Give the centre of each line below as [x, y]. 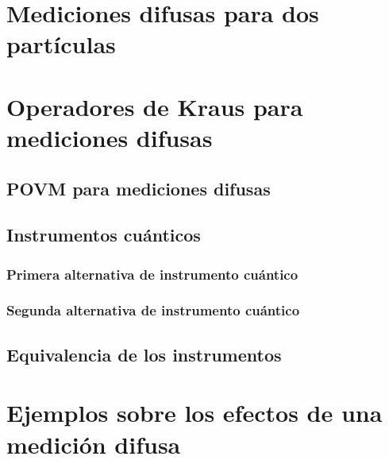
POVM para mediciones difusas [139, 188]
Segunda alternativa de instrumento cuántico [153, 310]
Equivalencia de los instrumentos [144, 354]
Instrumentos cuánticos [104, 235]
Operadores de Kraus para [155, 106]
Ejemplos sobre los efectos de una [194, 413]
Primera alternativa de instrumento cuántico [152, 274]
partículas [61, 44]
